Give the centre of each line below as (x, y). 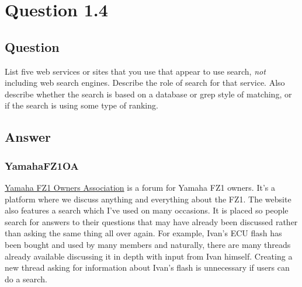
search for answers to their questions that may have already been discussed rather (151, 221)
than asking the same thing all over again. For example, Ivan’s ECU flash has (143, 233)
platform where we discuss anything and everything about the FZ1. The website (148, 199)
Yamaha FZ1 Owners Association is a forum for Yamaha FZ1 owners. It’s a (140, 187)
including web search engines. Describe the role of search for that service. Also (145, 83)
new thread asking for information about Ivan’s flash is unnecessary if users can (147, 267)
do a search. (26, 279)
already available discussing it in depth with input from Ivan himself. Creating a (149, 256)
